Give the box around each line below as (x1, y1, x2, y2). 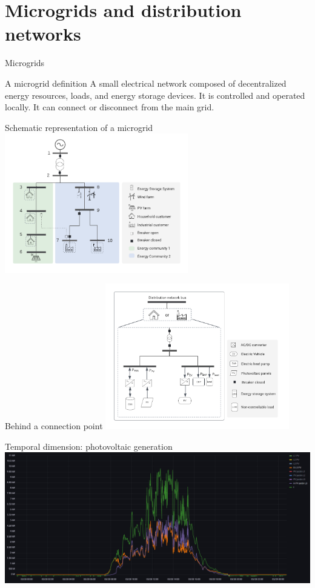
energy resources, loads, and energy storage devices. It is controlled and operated (5, 89, 305, 101)
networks (5, 21, 81, 46)
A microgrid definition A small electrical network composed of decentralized (5, 76, 287, 89)
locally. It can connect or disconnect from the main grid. (5, 101, 214, 113)
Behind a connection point (5, 419, 103, 432)
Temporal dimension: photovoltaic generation (5, 439, 173, 452)
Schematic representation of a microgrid (5, 121, 153, 133)
